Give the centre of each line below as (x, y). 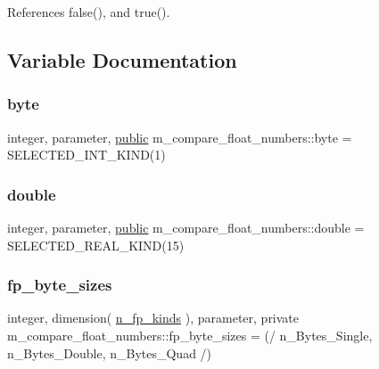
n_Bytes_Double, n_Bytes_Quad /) (110, 353)
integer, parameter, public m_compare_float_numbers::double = (186, 227)
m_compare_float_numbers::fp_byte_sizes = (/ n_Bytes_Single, (190, 335)
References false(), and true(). (89, 12)
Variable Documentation (122, 59)
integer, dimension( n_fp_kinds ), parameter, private (153, 318)
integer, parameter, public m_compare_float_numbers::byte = (180, 137)
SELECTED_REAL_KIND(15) (96, 245)
